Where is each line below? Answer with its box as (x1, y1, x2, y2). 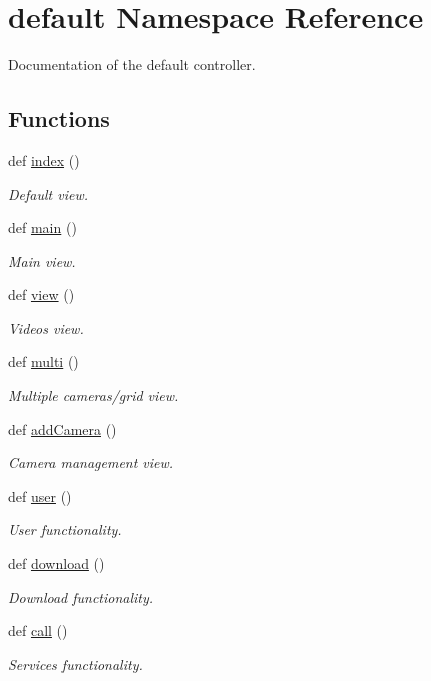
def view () (8, 284, 75, 305)
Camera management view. (8, 452, 174, 473)
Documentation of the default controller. (8, 54, 256, 75)
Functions (8, 103, 110, 134)
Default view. (8, 183, 88, 204)
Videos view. (8, 317, 84, 338)
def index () (8, 149, 80, 170)
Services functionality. (8, 653, 143, 674)
